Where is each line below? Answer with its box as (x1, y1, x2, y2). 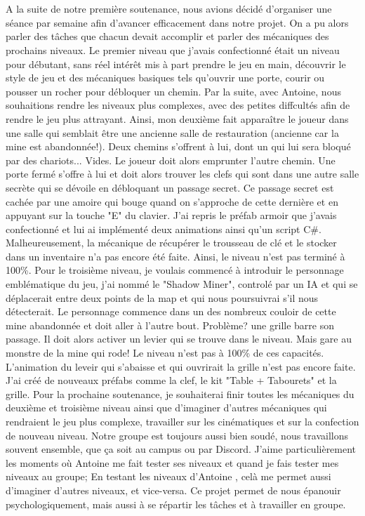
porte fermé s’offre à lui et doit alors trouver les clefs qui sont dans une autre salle (6, 166, 359, 181)
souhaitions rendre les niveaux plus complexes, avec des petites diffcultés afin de (6, 98, 350, 112)
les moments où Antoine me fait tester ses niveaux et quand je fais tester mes (6, 455, 339, 470)
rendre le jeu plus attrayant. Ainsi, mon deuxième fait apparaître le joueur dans (6, 111, 349, 126)
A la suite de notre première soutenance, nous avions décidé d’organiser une (6, 1, 332, 16)
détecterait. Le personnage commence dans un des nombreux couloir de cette (6, 304, 336, 319)
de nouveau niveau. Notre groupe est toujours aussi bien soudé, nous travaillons (6, 428, 348, 442)
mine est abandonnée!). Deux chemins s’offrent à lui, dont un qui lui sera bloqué (6, 139, 351, 154)
